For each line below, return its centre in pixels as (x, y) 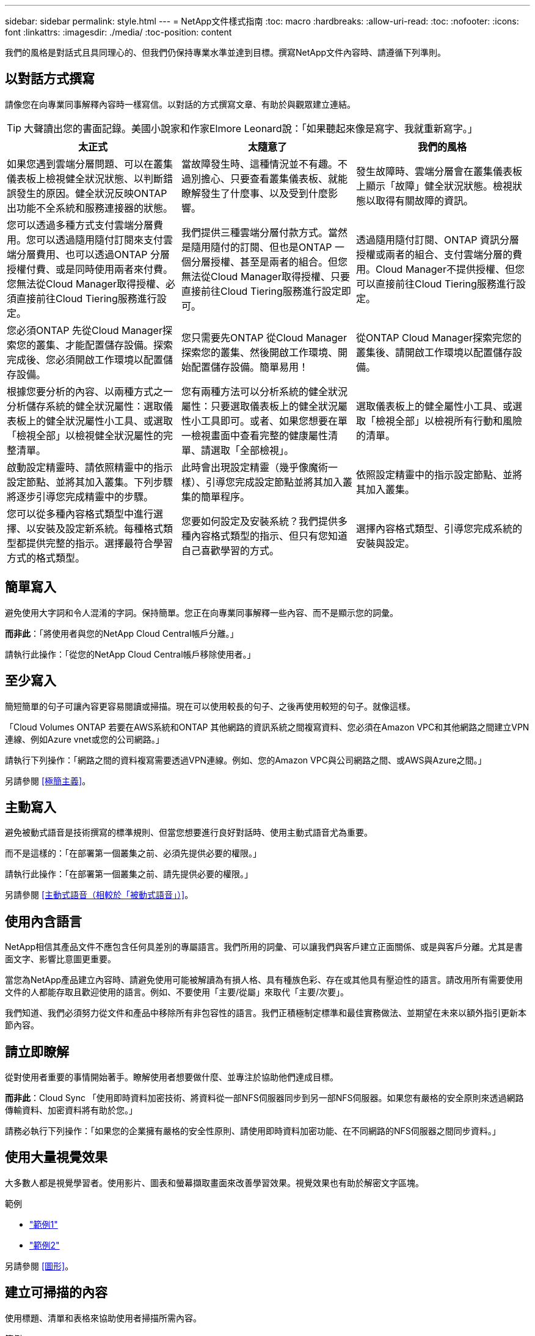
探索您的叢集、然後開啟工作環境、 (259, 352)
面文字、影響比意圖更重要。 (60, 959)
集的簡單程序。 (215, 496)
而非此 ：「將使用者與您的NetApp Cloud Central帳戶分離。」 (122, 633)
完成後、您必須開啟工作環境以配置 (85, 359)
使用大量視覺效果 (56, 1157)
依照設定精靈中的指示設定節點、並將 (439, 474)
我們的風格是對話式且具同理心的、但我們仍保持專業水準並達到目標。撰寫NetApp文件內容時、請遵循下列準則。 (226, 52)
